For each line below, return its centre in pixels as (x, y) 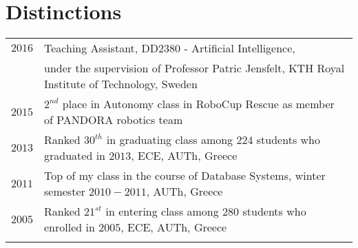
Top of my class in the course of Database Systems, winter (185, 176)
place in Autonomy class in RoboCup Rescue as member (198, 104)
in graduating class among (170, 140)
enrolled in (70, 227)
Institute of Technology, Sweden (121, 84)
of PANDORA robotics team (114, 120)
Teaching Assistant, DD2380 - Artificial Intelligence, (170, 48)
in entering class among (162, 211)
